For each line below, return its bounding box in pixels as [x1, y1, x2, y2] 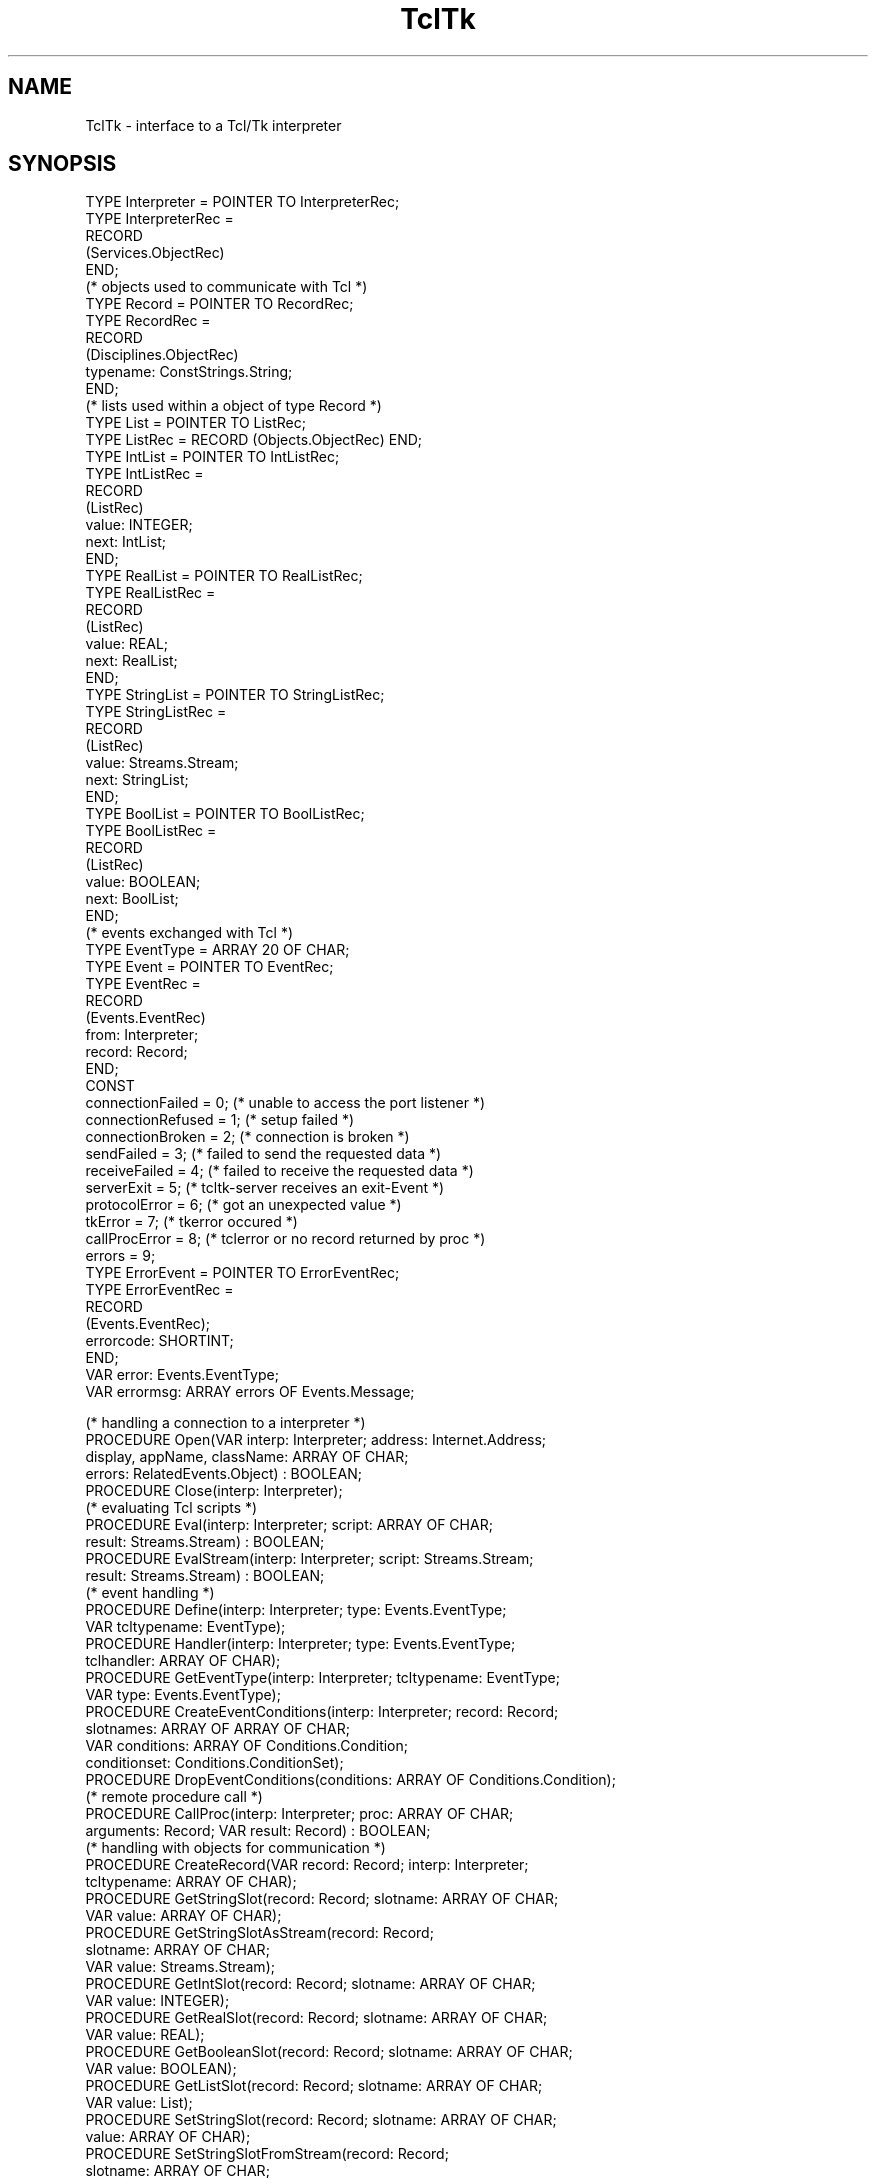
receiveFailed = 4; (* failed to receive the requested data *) [85, 1162, 474, 1180]
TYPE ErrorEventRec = [85, 1281, 234, 1299]
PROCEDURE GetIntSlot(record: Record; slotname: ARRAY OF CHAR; [85, 1975, 536, 1993]
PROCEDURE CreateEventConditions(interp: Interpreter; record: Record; [85, 1703, 559, 1721]
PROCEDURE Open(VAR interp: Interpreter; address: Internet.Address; [85, 1431, 547, 1449]
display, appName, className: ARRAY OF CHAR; [85, 1448, 409, 1466]
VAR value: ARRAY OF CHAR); [85, 1907, 282, 1925]
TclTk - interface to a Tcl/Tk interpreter [85, 116, 342, 134]
